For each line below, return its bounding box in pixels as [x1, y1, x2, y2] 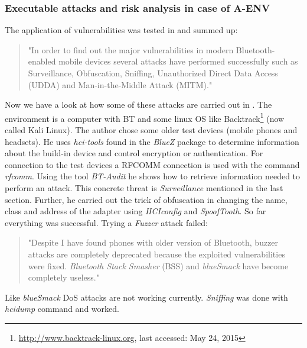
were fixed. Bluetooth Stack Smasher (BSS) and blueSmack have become [28, 259, 289, 272]
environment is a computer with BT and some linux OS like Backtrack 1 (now [5, 110, 285, 124]
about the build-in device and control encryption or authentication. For [5, 147, 263, 159]
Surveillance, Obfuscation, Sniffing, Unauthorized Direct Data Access [28, 67, 278, 79]
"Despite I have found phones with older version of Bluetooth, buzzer [28, 236, 279, 249]
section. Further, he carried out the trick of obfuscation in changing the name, [5, 193, 288, 205]
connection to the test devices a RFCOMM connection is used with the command [5, 158, 300, 170]
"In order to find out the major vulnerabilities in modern [28, 43, 234, 56]
